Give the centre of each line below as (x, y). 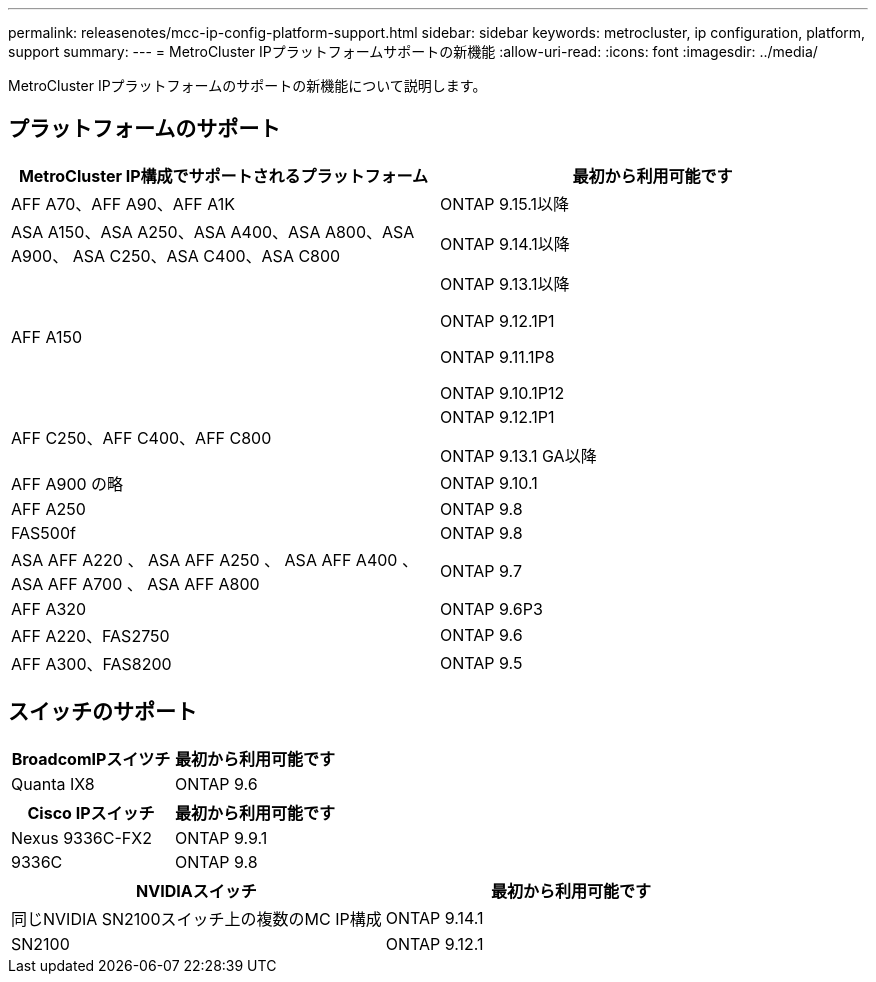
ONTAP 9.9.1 (221, 837)
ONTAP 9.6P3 (491, 608)
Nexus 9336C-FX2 (81, 837)
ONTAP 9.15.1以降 (505, 203)
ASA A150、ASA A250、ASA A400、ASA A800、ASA (213, 231)
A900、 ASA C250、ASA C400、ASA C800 (176, 255)
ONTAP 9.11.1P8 (497, 356)
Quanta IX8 (53, 783)
